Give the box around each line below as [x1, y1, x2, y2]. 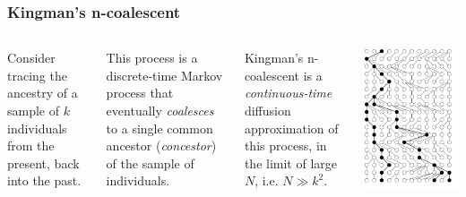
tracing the [7, 65, 67, 84]
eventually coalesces [106, 101, 214, 119]
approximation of [244, 118, 339, 137]
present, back [7, 153, 80, 172]
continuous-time [244, 83, 332, 102]
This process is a [106, 48, 198, 67]
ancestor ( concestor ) [106, 136, 217, 155]
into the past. [7, 171, 82, 190]
